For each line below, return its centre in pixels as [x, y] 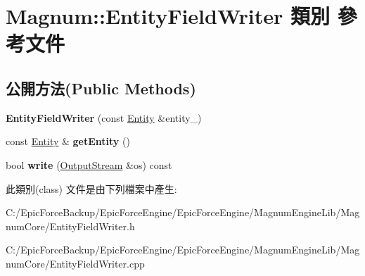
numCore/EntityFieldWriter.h [70, 226]
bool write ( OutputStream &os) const [89, 164]
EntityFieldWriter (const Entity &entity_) [104, 117]
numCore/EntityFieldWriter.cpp [75, 263]
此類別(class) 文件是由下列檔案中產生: [91, 188]
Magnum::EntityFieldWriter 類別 [168, 16]
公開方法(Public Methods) [101, 88]
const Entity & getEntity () [68, 141]
